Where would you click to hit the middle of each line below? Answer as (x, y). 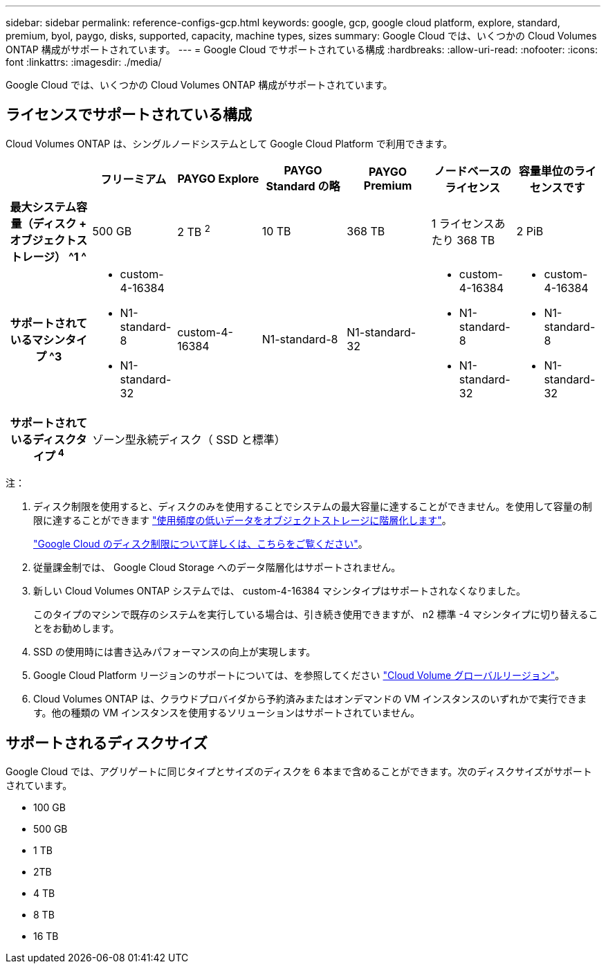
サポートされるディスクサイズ (107, 743)
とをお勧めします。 (76, 628)
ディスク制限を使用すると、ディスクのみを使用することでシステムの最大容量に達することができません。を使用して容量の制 (313, 507)
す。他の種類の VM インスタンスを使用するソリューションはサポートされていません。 (227, 713)
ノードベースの (472, 171)
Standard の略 (303, 186)
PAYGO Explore (218, 178)
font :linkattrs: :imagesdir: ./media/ (84, 62)
